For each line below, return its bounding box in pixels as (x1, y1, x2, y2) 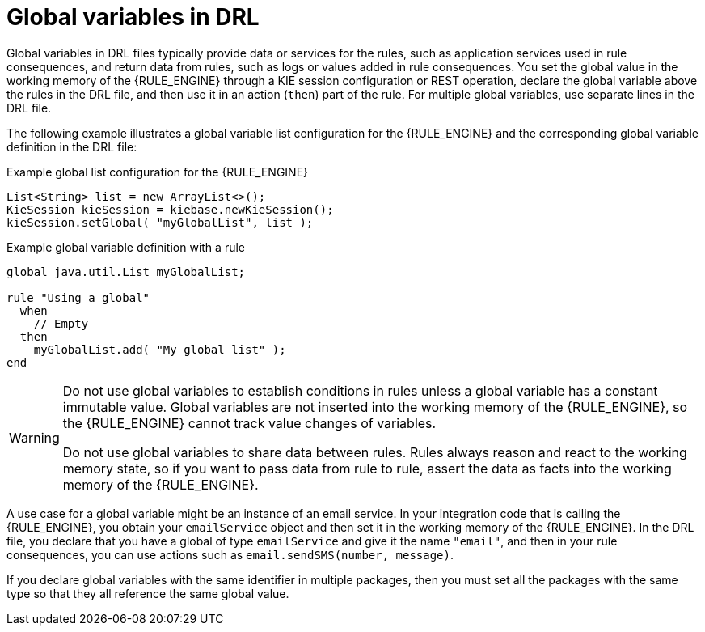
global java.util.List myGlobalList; (6, 265, 246, 278)
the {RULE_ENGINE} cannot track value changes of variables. (62, 414, 437, 431)
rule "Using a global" (6, 291, 150, 304)
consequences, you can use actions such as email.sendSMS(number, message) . (6, 547, 454, 562)
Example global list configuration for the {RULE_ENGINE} (6, 164, 309, 179)
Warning (9, 429, 60, 446)
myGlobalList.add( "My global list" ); (33, 342, 286, 356)
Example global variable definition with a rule (6, 240, 245, 254)
